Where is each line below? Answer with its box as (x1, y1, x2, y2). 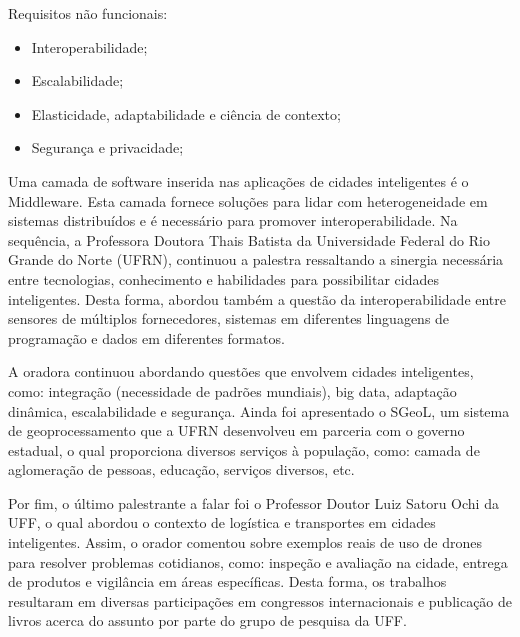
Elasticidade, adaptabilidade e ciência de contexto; (31, 103, 341, 124)
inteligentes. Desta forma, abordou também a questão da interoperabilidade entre (8, 288, 507, 309)
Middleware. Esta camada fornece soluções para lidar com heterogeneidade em (8, 190, 488, 211)
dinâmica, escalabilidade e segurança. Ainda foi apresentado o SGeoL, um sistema (8, 400, 510, 421)
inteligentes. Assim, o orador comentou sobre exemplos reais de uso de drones (8, 532, 483, 553)
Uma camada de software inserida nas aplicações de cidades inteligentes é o (8, 170, 469, 191)
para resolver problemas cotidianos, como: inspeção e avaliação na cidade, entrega (8, 551, 508, 572)
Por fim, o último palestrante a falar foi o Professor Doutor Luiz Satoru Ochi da (8, 492, 499, 513)
